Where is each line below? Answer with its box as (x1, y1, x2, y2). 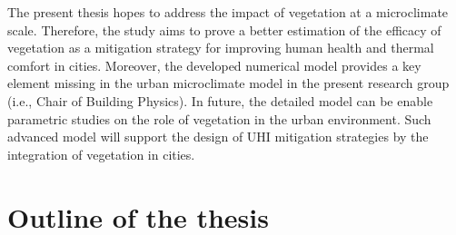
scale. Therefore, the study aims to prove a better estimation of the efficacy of (7, 20, 441, 39)
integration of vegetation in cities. (7, 144, 195, 163)
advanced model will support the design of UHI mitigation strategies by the (7, 127, 429, 146)
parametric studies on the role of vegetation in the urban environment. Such (7, 109, 431, 128)
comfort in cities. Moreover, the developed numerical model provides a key (7, 55, 421, 74)
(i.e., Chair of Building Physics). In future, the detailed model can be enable (7, 91, 433, 110)
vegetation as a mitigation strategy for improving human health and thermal (7, 38, 434, 57)
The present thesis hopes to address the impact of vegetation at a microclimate (7, 3, 449, 21)
